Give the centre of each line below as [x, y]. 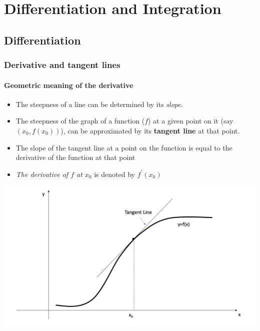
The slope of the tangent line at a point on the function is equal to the [124, 147]
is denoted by [114, 174]
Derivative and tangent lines [62, 65]
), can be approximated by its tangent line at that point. [150, 130]
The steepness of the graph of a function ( [80, 121]
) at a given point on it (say [191, 121]
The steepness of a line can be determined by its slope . [99, 104]
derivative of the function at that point [75, 157]
